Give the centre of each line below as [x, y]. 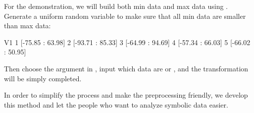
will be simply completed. [43, 78]
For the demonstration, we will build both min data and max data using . [116, 6]
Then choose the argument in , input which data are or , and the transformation [126, 68]
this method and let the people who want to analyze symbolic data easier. [116, 104]
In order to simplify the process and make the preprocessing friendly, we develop [126, 95]
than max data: [27, 26]
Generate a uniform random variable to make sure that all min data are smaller [125, 16]
